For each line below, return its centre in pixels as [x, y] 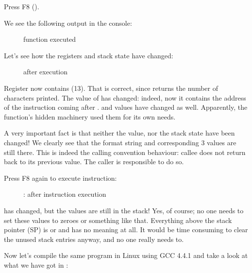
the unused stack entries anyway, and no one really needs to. [94, 239]
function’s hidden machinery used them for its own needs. [90, 116]
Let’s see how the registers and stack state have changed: [89, 55]
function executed [50, 39]
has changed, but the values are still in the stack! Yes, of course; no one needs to [124, 210]
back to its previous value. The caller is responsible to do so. [94, 162]
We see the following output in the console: [68, 23]
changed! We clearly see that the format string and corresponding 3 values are [120, 142]
